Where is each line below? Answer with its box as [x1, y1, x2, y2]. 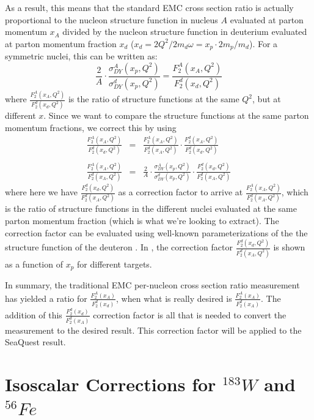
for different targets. [77, 257, 152, 270]
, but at [252, 92, 281, 105]
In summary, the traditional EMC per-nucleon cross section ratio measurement [5, 279, 300, 291]
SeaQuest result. [5, 336, 66, 348]
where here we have [5, 186, 78, 198]
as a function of [5, 257, 63, 270]
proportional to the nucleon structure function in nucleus [5, 13, 218, 26]
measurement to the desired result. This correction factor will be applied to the [5, 323, 302, 336]
